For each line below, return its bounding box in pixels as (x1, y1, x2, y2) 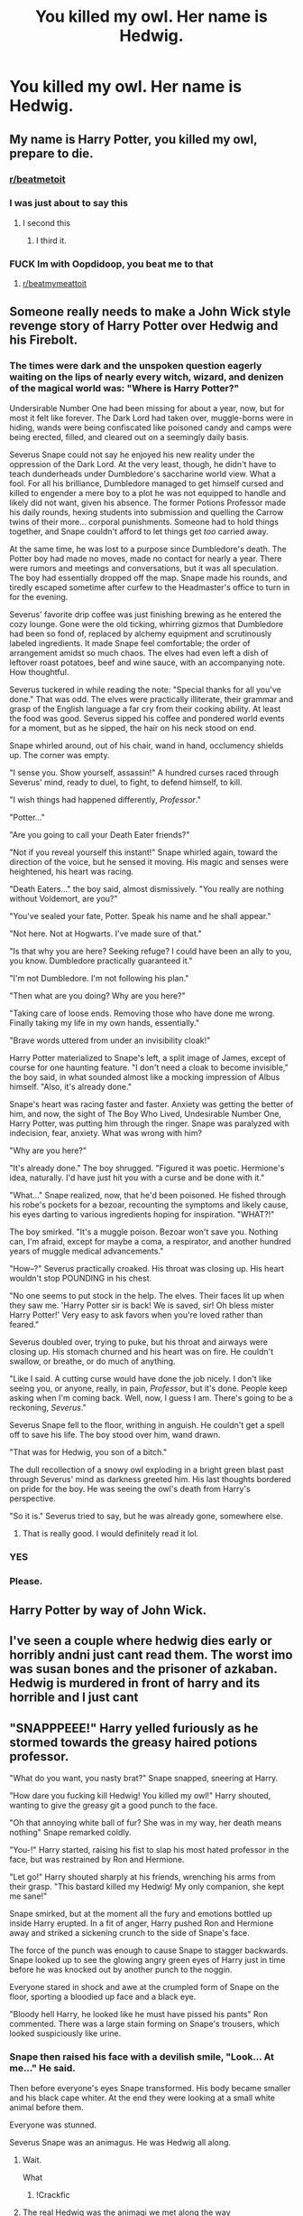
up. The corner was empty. (9, 749, 110, 760)
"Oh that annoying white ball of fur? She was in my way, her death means (9, 1817, 282, 1828)
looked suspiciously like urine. (9, 2028, 122, 2039)
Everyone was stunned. (9, 2119, 97, 2130)
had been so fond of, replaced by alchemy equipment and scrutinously (9, 628, 272, 639)
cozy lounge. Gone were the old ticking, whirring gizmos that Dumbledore (9, 618, 284, 629)
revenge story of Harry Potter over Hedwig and (9, 318, 279, 333)
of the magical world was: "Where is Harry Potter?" (9, 382, 240, 395)
